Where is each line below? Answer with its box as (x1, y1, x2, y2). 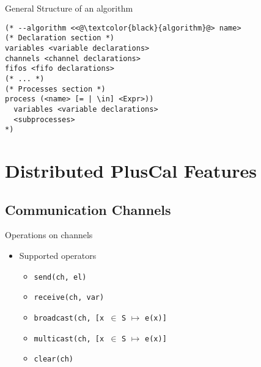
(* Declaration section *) (5, 34, 114, 43)
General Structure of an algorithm (5, 2, 133, 14)
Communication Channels (5, 200, 171, 219)
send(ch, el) (34, 272, 87, 282)
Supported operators (19, 249, 97, 261)
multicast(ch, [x (34, 334, 105, 343)
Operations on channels (5, 228, 93, 241)
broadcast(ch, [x (34, 313, 105, 322)
